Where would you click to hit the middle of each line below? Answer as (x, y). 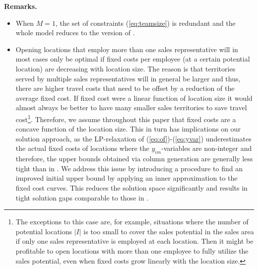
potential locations (44, 231)
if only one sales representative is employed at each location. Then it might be (134, 241)
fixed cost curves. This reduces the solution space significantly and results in (131, 187)
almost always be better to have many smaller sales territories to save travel (131, 107)
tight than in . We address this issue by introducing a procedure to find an (129, 168)
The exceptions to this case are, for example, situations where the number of (132, 222)
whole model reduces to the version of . (75, 33)
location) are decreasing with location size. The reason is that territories (126, 68)
